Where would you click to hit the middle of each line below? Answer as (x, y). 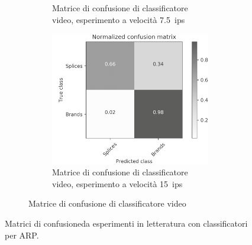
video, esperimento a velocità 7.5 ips (119, 19)
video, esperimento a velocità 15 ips (117, 183)
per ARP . (22, 235)
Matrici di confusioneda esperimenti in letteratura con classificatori (126, 223)
